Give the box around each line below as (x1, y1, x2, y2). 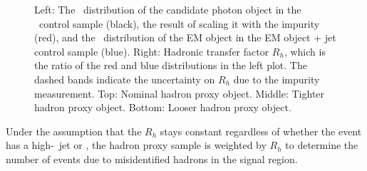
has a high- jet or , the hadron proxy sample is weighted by (6, 138, 267, 152)
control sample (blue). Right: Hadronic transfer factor (34, 43, 269, 58)
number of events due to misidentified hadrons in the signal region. (6, 151, 298, 166)
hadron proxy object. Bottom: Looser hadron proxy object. (34, 100, 291, 115)
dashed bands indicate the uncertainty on (34, 71, 215, 86)
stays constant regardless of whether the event (160, 123, 362, 138)
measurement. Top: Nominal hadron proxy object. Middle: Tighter (34, 85, 325, 100)
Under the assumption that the (6, 123, 142, 138)
